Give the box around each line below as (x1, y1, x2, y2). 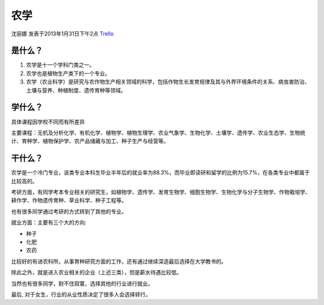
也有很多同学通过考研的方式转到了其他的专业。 (11, 208, 127, 215)
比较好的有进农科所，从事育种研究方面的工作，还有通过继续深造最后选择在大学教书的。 (11, 258, 227, 265)
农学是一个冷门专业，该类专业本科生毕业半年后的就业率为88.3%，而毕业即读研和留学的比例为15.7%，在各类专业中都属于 (11, 169, 310, 177)
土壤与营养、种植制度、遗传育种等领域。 (26, 86, 126, 94)
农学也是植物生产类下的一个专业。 (26, 70, 110, 77)
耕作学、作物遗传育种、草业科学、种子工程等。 (11, 197, 127, 204)
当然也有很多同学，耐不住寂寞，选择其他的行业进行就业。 (11, 280, 153, 287)
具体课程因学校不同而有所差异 (11, 118, 85, 125)
